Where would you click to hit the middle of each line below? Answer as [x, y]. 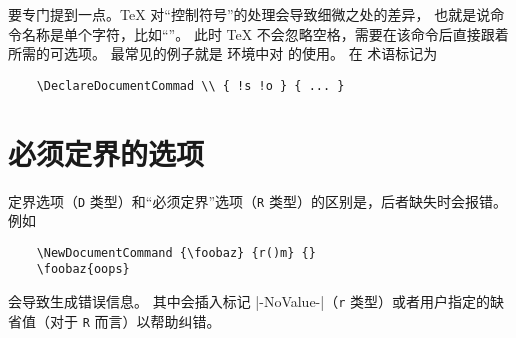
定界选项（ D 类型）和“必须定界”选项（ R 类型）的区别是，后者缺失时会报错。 [257, 200]
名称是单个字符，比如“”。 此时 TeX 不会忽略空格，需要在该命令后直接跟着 [265, 33]
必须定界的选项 [106, 152]
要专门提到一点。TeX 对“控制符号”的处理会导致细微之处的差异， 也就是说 [249, 14]
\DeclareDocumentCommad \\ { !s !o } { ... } [190, 85]
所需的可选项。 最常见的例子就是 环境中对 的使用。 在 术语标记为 [223, 53]
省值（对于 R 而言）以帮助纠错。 [114, 320]
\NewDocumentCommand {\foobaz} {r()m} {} [176, 252]
